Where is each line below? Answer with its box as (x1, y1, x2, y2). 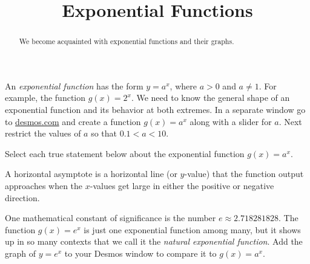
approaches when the (5, 179, 83, 192)
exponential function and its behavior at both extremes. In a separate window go (5, 103, 306, 116)
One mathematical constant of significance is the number (5, 211, 216, 224)
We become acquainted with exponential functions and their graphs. (19, 36, 234, 47)
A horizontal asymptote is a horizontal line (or (5, 167, 177, 180)
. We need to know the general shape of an (131, 91, 290, 104)
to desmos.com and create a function (5, 115, 141, 127)
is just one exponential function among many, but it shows (84, 223, 301, 236)
